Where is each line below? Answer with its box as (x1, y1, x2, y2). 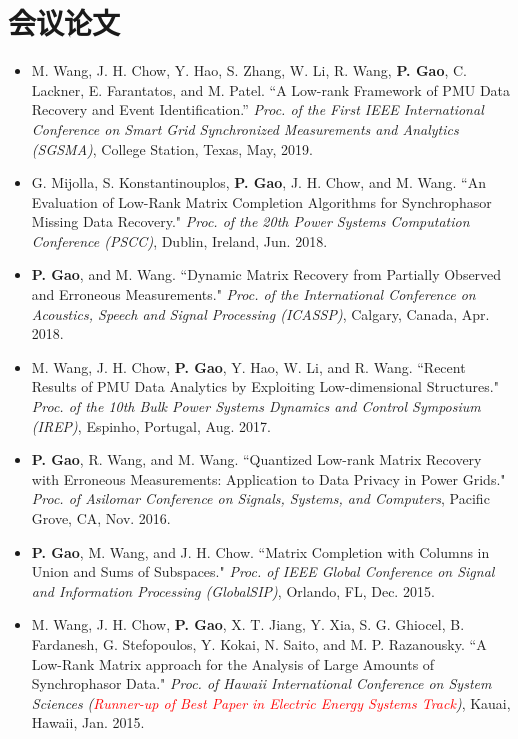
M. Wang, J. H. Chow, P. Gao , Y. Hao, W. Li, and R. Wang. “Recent (31, 356, 466, 377)
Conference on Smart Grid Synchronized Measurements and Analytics (31, 118, 459, 139)
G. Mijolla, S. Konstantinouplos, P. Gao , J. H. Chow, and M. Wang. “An (31, 172, 486, 193)
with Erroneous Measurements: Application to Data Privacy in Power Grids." (31, 468, 506, 489)
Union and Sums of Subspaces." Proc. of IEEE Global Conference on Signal (31, 561, 495, 582)
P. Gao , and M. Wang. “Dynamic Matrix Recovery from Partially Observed (31, 264, 502, 285)
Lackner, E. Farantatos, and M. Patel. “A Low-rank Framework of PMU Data (31, 79, 511, 100)
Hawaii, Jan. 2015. (31, 712, 145, 733)
